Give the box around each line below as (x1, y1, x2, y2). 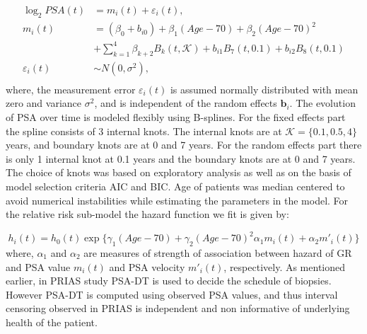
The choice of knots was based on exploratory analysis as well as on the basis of (6, 165, 351, 180)
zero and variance (6, 96, 82, 110)
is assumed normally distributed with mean (170, 81, 359, 96)
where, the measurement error (6, 81, 136, 96)
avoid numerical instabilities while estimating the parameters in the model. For (6, 192, 349, 207)
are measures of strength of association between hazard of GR (83, 245, 352, 260)
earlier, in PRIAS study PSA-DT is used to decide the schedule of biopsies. (6, 273, 332, 288)
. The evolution (289, 96, 356, 110)
